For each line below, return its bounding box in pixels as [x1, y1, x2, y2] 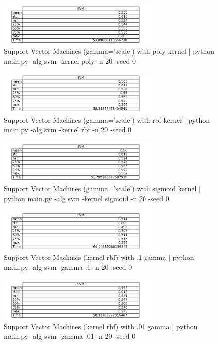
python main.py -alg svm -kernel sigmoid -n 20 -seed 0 [4, 193, 169, 203]
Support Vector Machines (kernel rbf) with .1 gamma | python [4, 252, 194, 262]
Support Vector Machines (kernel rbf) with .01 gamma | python [4, 321, 198, 331]
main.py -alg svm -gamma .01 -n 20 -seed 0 [4, 331, 136, 341]
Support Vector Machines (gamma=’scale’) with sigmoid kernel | [4, 183, 201, 194]
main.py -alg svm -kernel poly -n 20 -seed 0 [4, 55, 136, 66]
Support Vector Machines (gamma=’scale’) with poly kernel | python [4, 46, 215, 56]
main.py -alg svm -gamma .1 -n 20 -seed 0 [4, 262, 132, 272]
